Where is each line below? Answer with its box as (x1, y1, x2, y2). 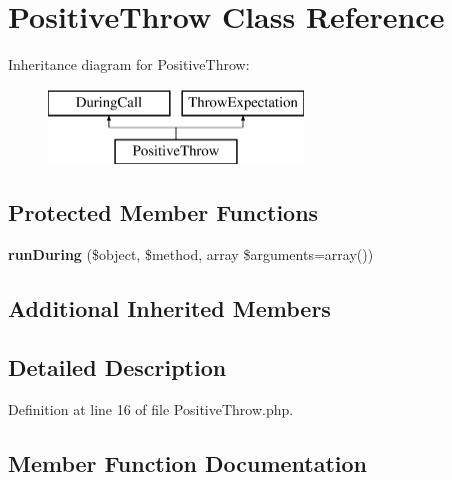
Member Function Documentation (8, 447, 368, 478)
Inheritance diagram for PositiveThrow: (8, 54, 250, 75)
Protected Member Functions (8, 197, 319, 228)
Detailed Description (8, 351, 227, 382)
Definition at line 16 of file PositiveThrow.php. (8, 398, 294, 419)
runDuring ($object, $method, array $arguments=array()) (8, 244, 374, 265)
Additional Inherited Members (8, 293, 331, 324)
